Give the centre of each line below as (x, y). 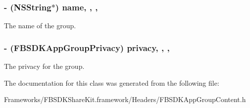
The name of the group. (40, 26)
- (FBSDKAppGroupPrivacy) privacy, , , (87, 47)
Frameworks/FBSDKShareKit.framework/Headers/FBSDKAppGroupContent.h (125, 99)
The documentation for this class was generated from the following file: (112, 82)
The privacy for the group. (44, 66)
